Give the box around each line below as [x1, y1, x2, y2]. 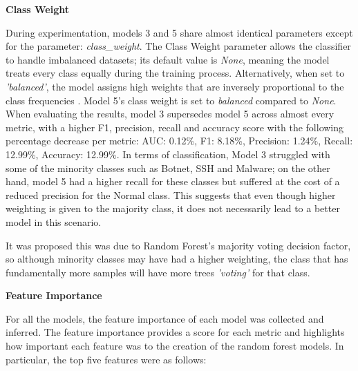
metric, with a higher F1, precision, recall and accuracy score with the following [6, 120, 344, 134]
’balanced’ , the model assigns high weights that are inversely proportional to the [6, 79, 344, 93]
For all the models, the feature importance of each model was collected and [6, 311, 324, 325]
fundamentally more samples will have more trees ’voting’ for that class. [6, 265, 310, 279]
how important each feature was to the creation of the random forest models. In [6, 339, 344, 353]
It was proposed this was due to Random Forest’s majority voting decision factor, [6, 238, 351, 252]
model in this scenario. [6, 214, 102, 229]
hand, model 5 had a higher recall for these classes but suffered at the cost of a [6, 174, 340, 189]
